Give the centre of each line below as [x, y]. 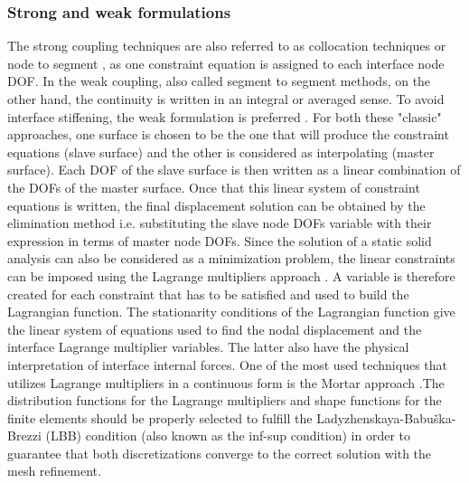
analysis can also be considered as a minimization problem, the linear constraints [231, 258]
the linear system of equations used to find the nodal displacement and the [215, 329]
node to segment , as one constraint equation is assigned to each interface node [226, 63]
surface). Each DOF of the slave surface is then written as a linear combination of [234, 170]
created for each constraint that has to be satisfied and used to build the [208, 294]
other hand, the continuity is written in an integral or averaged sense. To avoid [226, 99]
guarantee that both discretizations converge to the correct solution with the [220, 453]
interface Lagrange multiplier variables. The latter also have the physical [208, 347]
